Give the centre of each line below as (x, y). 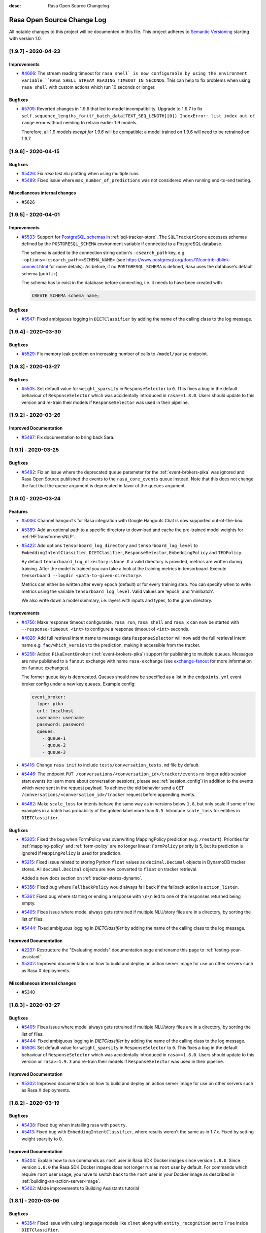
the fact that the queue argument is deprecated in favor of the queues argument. (104, 486)
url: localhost (55, 711)
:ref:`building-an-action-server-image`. (61, 1181)
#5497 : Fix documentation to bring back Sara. (68, 437)
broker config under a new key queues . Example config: (79, 684)
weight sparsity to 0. (42, 1139)
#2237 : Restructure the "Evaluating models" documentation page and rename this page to (113, 950)
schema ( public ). (40, 273)
